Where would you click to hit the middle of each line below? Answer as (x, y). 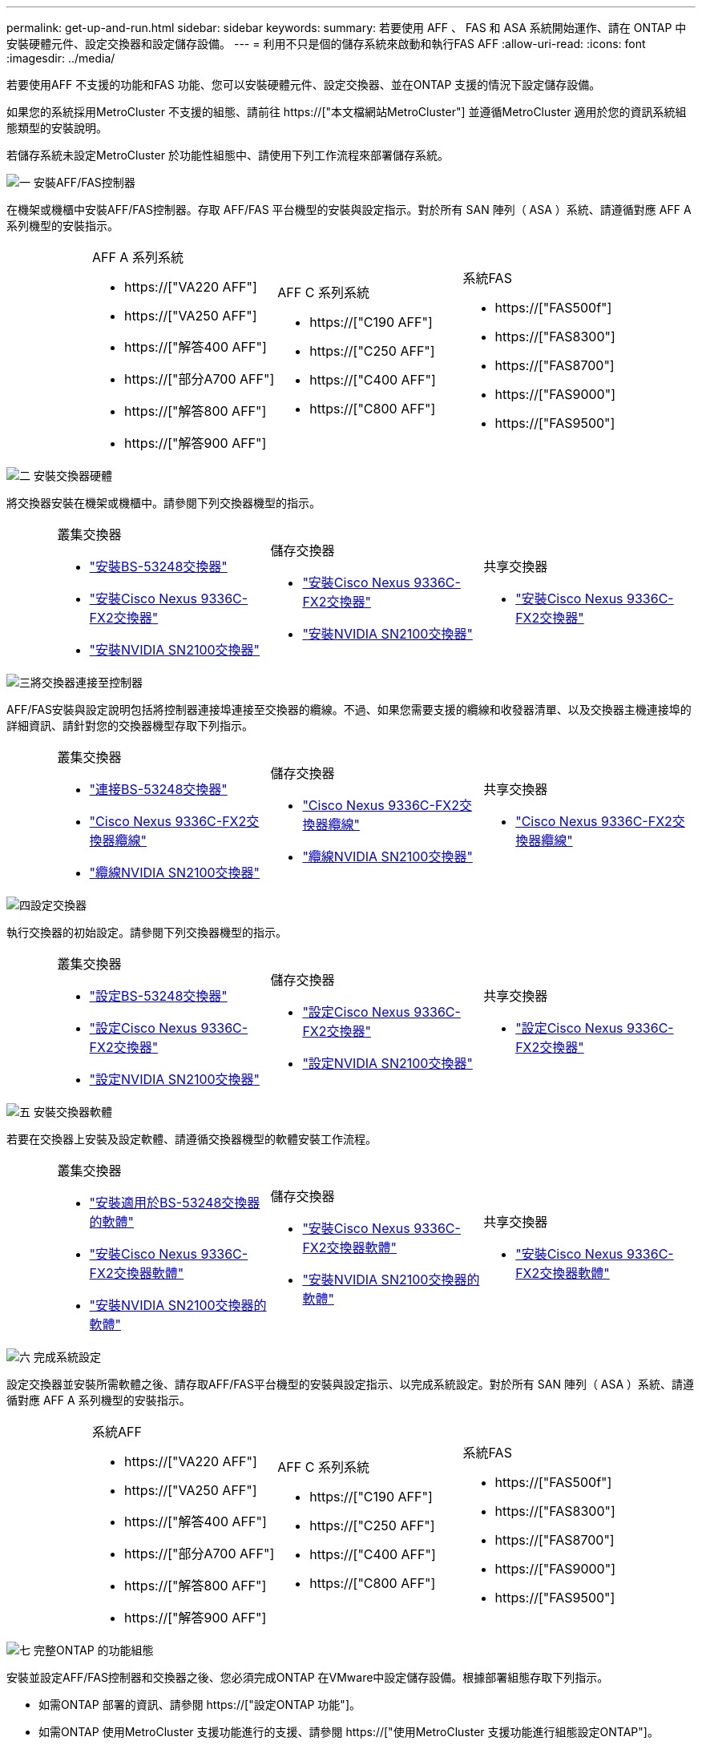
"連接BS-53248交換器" (158, 789)
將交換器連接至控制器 (87, 682)
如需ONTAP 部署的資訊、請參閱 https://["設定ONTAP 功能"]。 (200, 1705)
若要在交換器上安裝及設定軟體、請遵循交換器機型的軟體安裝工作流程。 (192, 1139)
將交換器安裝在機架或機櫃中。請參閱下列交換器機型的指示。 (163, 503)
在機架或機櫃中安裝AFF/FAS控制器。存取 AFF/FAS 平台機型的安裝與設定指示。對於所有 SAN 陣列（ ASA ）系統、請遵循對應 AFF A (349, 210)
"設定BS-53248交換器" (158, 996)
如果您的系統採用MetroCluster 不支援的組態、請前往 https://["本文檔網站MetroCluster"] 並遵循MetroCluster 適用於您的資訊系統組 (347, 112)
